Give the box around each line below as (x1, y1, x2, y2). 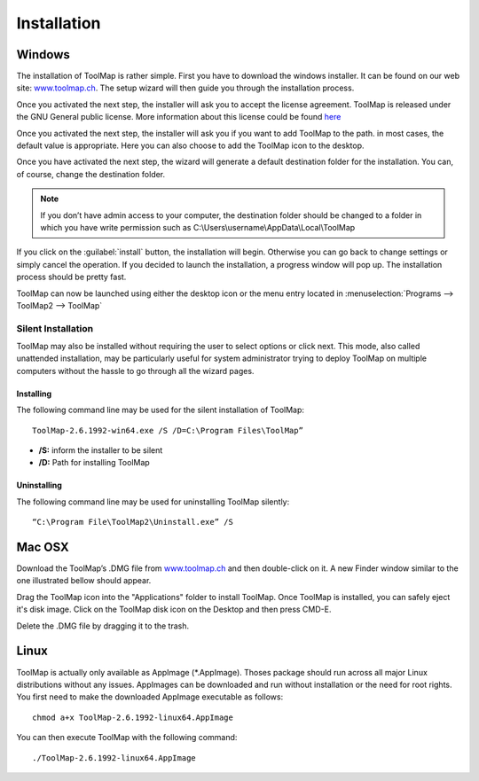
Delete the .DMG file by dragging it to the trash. (16, 621, 190, 631)
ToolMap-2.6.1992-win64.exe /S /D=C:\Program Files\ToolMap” (32, 426, 303, 435)
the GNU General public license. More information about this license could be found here (16, 112, 342, 122)
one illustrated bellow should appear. (16, 575, 152, 586)
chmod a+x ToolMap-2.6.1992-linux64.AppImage (32, 712, 234, 722)
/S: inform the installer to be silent (38, 445, 163, 456)
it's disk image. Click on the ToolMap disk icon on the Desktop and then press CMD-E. (16, 604, 332, 615)
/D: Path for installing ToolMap (38, 457, 150, 468)
